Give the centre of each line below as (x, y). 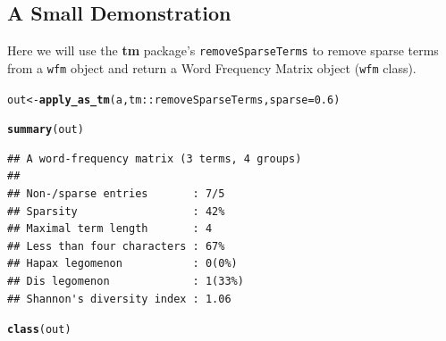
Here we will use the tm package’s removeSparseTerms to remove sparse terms (223, 50)
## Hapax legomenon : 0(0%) (122, 264)
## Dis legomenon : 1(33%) (126, 281)
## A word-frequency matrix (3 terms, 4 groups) (155, 158)
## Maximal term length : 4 (110, 229)
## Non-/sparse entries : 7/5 (116, 194)
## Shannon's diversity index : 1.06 (119, 299)
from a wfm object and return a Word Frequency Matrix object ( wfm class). (212, 67)
